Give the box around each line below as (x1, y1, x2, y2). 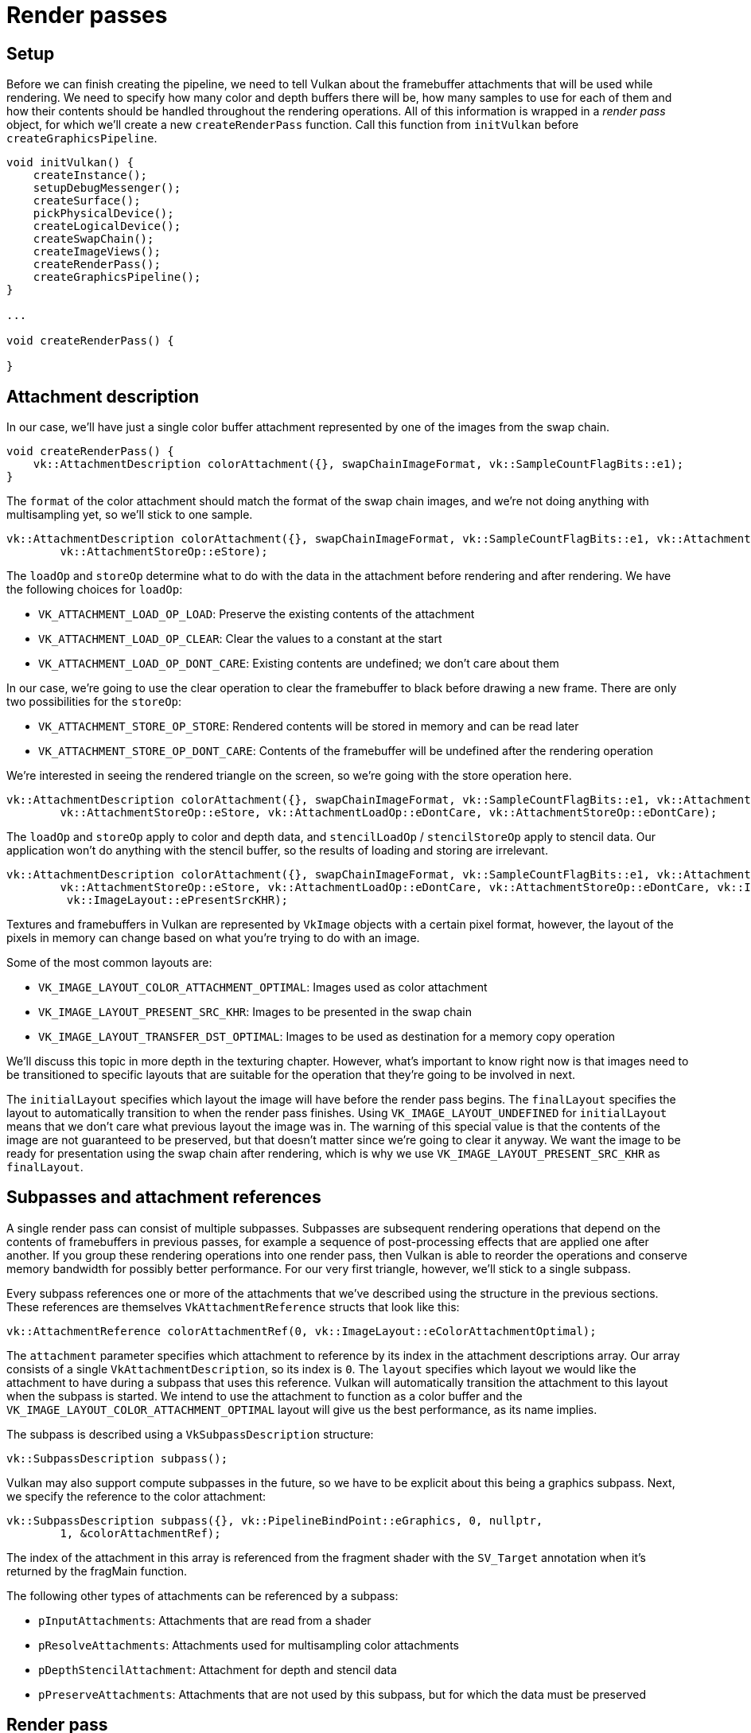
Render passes (6, 2, 168, 29)
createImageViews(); (33, 245, 161, 259)
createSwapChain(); (33, 232, 154, 246)
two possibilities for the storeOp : (6, 695, 182, 709)
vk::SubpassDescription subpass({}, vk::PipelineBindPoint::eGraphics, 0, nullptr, (6, 1513, 543, 1527)
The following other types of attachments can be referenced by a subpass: (6, 1588, 399, 1603)
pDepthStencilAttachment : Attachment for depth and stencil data (38, 1662, 397, 1677)
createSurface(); (33, 194, 141, 208)
